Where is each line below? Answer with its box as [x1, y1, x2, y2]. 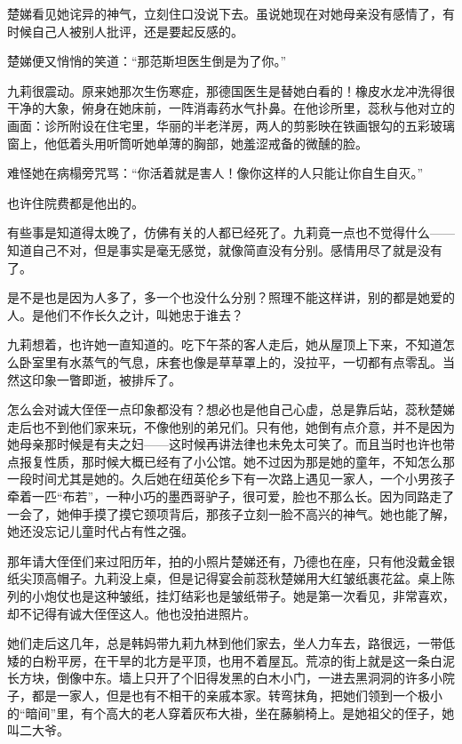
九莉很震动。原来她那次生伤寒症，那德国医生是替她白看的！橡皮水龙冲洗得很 [7, 81, 455, 100]
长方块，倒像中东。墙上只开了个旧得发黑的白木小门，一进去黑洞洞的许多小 [7, 668, 442, 687]
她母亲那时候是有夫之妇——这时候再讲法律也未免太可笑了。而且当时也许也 [7, 435, 442, 453]
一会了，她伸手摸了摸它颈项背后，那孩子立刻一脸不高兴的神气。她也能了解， [7, 504, 455, 523]
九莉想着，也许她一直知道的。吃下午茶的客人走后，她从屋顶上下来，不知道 [7, 335, 442, 354]
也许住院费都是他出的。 [7, 193, 144, 212]
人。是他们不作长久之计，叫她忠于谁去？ [7, 305, 243, 324]
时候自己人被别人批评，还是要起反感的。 [7, 21, 243, 40]
